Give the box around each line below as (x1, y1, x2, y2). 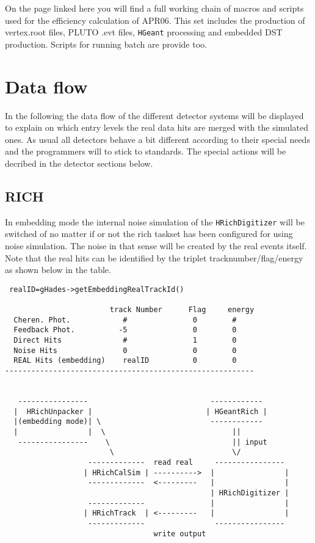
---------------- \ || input (18, 437, 267, 446)
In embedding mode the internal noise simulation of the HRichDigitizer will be (5, 215, 305, 228)
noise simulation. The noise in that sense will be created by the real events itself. (5, 239, 307, 252)
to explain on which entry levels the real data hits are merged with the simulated (5, 121, 308, 134)
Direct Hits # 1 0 (13, 336, 237, 345)
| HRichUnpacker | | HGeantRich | (13, 407, 267, 416)
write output (153, 529, 206, 538)
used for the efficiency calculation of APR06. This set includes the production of (5, 13, 305, 26)
